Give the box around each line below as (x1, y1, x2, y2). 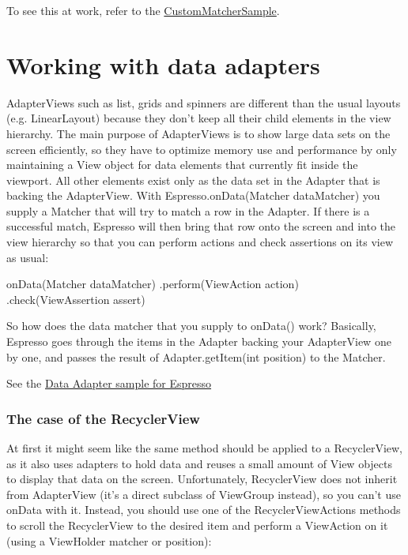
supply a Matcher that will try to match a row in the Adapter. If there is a (6, 202, 370, 219)
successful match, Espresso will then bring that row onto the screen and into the (6, 218, 396, 234)
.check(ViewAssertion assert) (6, 291, 145, 307)
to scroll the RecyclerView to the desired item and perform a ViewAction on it (6, 517, 388, 533)
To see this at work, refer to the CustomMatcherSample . (6, 2, 280, 18)
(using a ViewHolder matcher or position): (6, 532, 212, 549)
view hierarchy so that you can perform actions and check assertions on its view (6, 234, 394, 250)
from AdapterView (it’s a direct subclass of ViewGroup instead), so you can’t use (6, 486, 401, 502)
